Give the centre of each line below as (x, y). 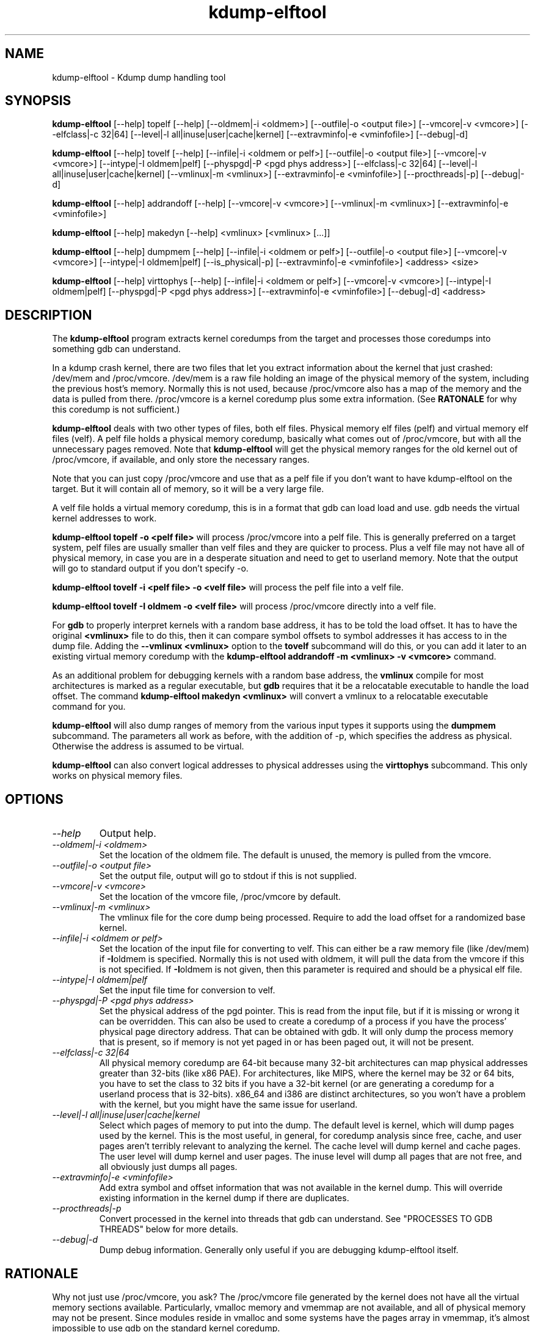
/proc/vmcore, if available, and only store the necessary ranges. (181, 460)
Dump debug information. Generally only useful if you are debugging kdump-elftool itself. (279, 1250)
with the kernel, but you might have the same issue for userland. (228, 1105)
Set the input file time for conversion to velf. (187, 990)
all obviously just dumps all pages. (168, 1167)
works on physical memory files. (117, 776)
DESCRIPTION (49, 315)
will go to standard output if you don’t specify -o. (150, 568)
